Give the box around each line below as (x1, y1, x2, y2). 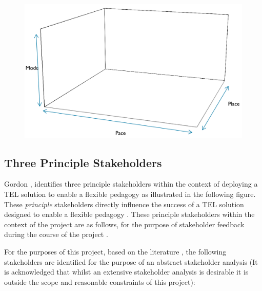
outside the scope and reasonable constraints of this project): (4, 276, 195, 287)
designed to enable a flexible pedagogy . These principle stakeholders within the (4, 209, 255, 220)
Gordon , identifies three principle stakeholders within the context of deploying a (4, 178, 258, 189)
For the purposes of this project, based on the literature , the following (4, 246, 227, 257)
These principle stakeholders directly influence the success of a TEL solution (4, 198, 244, 209)
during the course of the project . (4, 229, 108, 240)
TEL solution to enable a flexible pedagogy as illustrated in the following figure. (4, 189, 256, 199)
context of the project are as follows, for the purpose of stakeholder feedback (4, 219, 245, 229)
